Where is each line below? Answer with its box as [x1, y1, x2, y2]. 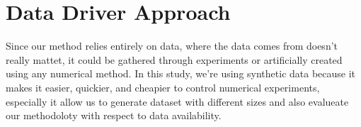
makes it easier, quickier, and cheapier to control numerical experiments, [6, 79, 320, 94]
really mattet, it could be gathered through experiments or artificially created [6, 52, 343, 67]
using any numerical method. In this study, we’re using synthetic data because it [6, 66, 356, 81]
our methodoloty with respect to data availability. [6, 108, 222, 123]
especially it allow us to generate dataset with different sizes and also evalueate [6, 94, 349, 109]
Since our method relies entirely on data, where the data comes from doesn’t [6, 38, 338, 53]
